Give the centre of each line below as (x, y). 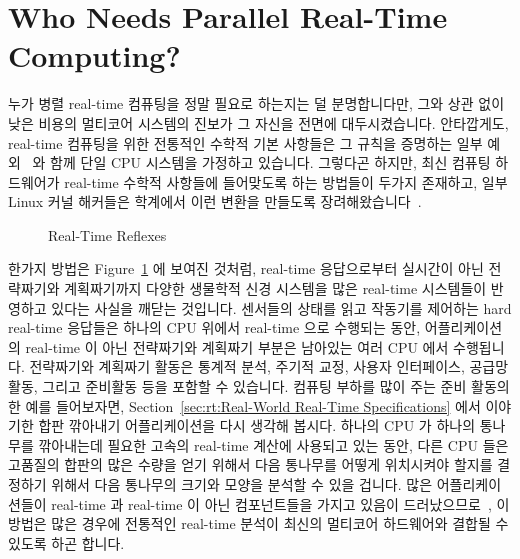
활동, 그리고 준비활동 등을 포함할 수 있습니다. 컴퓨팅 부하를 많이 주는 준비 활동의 (259, 386)
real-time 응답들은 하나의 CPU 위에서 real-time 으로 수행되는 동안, (214, 327)
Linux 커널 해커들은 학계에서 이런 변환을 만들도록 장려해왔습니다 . (215, 201)
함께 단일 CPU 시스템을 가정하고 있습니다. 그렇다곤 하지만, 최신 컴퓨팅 (270, 162)
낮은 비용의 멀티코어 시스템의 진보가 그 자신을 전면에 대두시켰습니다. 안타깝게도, (258, 122)
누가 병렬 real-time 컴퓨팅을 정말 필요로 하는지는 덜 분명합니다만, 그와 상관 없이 (256, 103)
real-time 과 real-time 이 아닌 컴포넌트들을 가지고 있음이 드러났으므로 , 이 (280, 503)
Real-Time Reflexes (107, 234)
